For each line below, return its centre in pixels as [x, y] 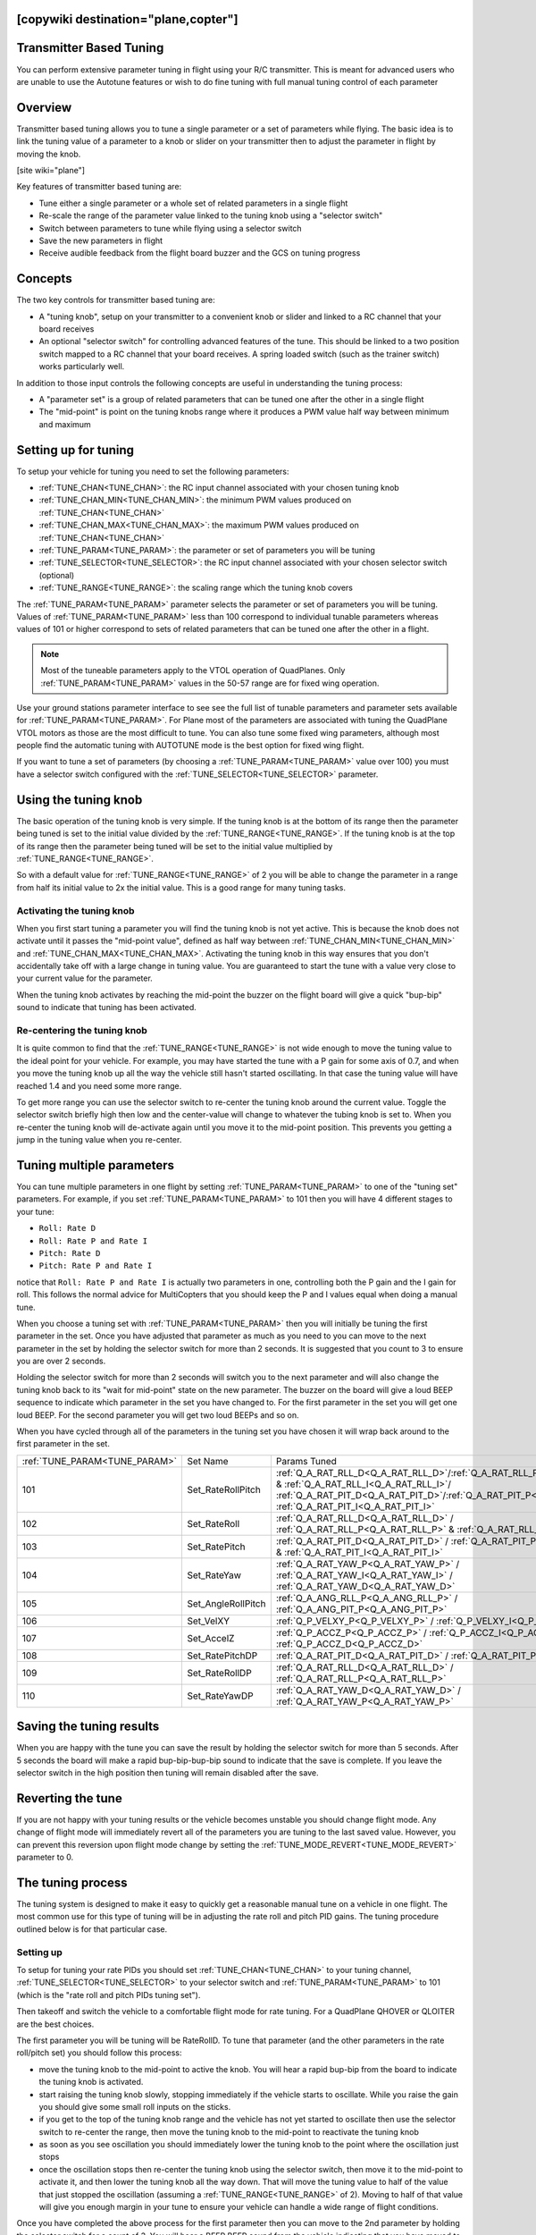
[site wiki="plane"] [50, 170]
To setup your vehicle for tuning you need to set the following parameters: [153, 471]
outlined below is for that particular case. [92, 1929]
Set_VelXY [209, 1621]
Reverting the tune [69, 1798]
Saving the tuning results [88, 1727]
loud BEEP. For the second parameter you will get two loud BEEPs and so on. [158, 1415]
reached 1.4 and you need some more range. [99, 1085]
